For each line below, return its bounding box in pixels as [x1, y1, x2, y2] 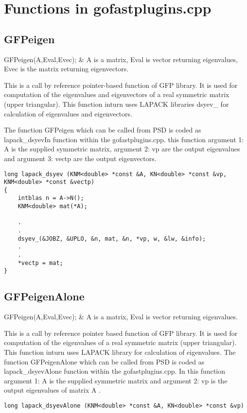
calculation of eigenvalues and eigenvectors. [4, 108, 132, 118]
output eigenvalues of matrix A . [4, 385, 101, 395]
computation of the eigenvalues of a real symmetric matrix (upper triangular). [4, 337, 237, 347]
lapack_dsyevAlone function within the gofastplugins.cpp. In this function [4, 366, 226, 376]
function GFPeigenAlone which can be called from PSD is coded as [4, 356, 205, 366]
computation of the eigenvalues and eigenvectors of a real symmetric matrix [4, 89, 229, 99]
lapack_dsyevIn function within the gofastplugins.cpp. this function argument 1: [4, 134, 244, 144]
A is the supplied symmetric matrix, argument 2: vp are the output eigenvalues [4, 144, 240, 154]
